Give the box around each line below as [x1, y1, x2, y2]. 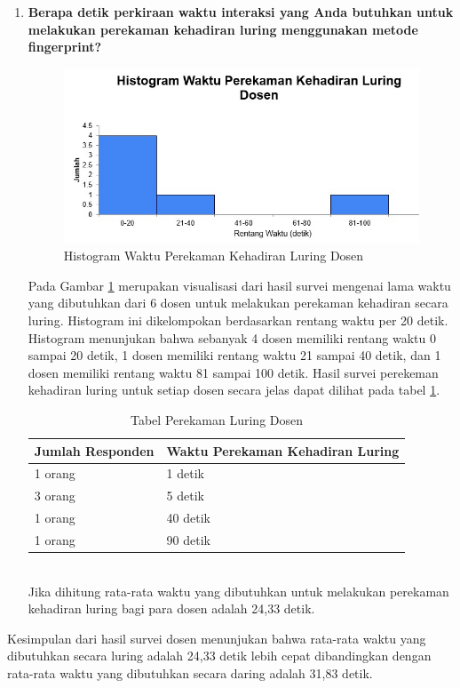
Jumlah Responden [34, 441, 155, 460]
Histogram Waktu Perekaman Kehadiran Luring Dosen [63, 246, 364, 265]
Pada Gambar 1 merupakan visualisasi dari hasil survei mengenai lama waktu [28, 276, 451, 294]
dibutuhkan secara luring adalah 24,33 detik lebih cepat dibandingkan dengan [7, 646, 432, 665]
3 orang [34, 486, 75, 505]
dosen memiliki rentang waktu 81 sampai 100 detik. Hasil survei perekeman [28, 363, 439, 381]
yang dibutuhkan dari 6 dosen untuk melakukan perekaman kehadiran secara [28, 293, 448, 312]
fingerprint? [28, 37, 102, 56]
